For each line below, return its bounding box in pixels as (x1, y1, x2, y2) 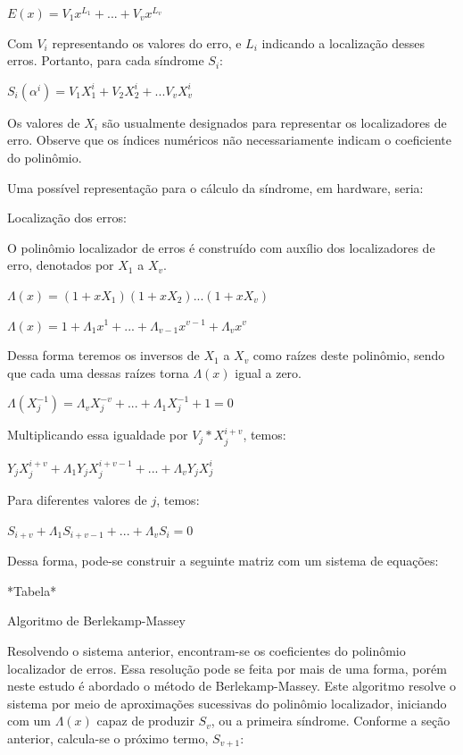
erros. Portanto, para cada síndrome (7, 51, 204, 70)
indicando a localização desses (261, 33, 426, 52)
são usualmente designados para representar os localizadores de (102, 113, 447, 131)
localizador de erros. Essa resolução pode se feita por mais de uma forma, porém (7, 659, 447, 677)
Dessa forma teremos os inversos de (7, 346, 200, 365)
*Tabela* (7, 581, 57, 600)
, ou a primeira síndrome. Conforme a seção (211, 711, 451, 730)
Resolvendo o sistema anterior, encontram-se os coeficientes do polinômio (7, 641, 406, 659)
